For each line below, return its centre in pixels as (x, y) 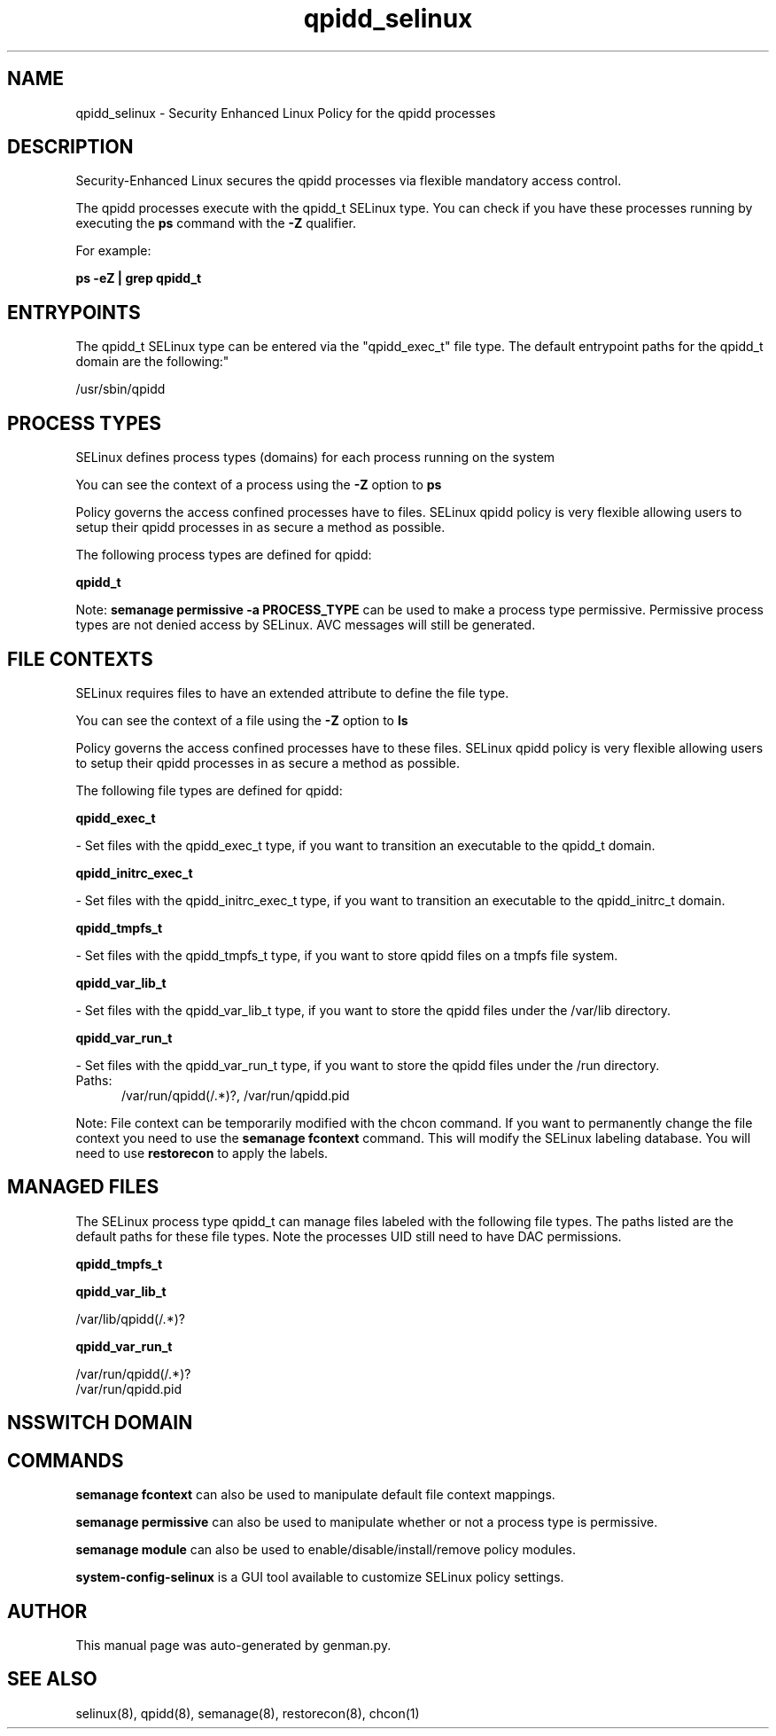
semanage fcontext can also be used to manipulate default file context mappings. (315, 1495)
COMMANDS (66, 1460)
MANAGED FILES (83, 1187)
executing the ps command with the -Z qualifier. (216, 223)
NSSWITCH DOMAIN (100, 1423)
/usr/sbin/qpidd (120, 389)
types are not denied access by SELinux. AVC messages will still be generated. (306, 625)
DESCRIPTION (70, 147)
